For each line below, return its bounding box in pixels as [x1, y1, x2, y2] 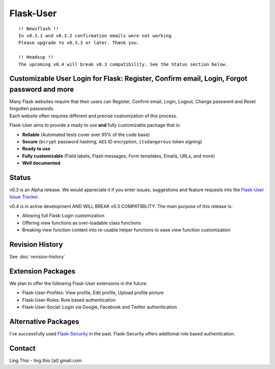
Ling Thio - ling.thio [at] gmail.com [9, 357, 82, 363]
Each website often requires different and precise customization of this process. [9, 113, 178, 119]
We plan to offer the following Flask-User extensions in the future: [9, 280, 148, 286]
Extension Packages [9, 267, 76, 275]
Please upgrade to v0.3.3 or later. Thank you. [18, 40, 140, 46]
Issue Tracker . [9, 194, 39, 200]
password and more [9, 85, 74, 94]
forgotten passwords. [9, 106, 54, 112]
